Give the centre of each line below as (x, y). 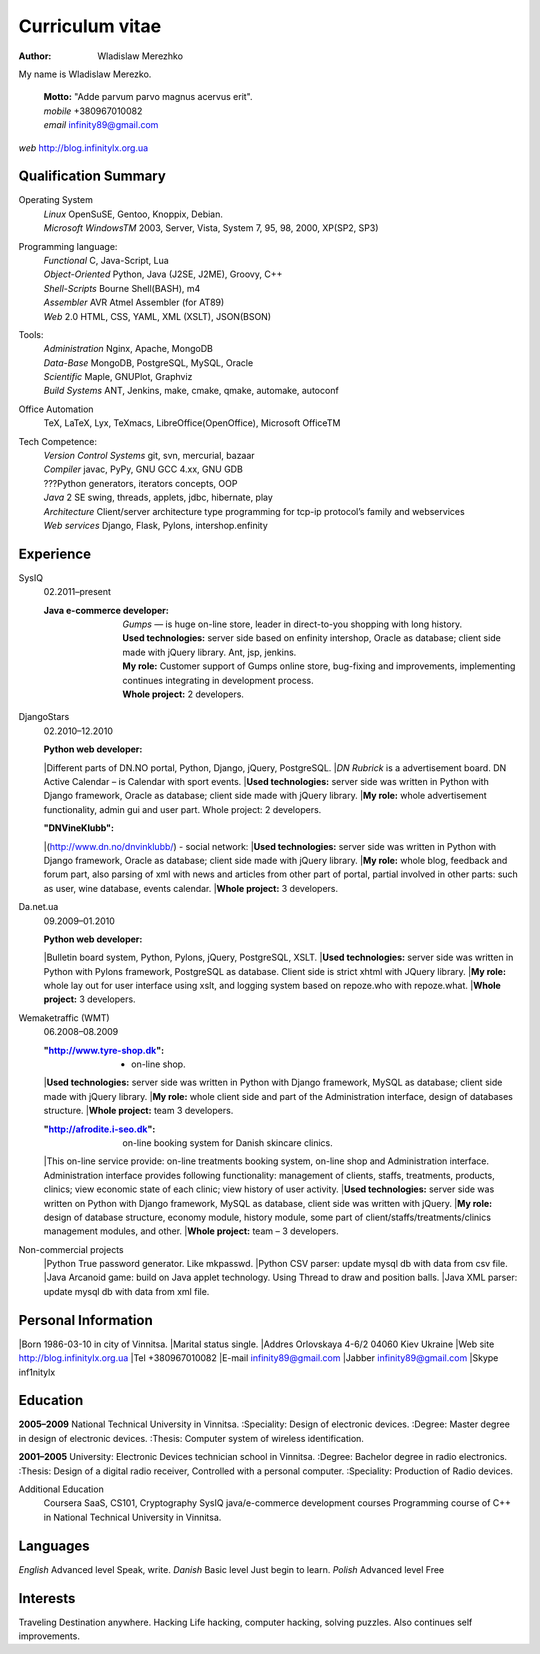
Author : (35, 56)
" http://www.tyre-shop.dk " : (104, 1050)
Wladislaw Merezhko (140, 56)
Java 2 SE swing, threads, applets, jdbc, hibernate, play (158, 497)
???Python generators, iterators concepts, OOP (140, 483)
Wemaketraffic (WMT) (64, 1017)
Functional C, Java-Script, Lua (106, 260)
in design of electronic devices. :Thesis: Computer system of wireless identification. (191, 1438)
